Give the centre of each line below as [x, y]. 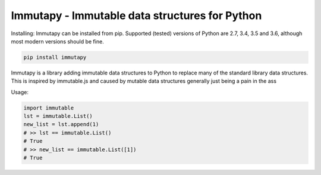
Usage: [20, 92]
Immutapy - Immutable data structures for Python [136, 15]
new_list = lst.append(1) [61, 124]
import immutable [49, 108]
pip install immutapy [55, 57]
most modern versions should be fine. [57, 41]
